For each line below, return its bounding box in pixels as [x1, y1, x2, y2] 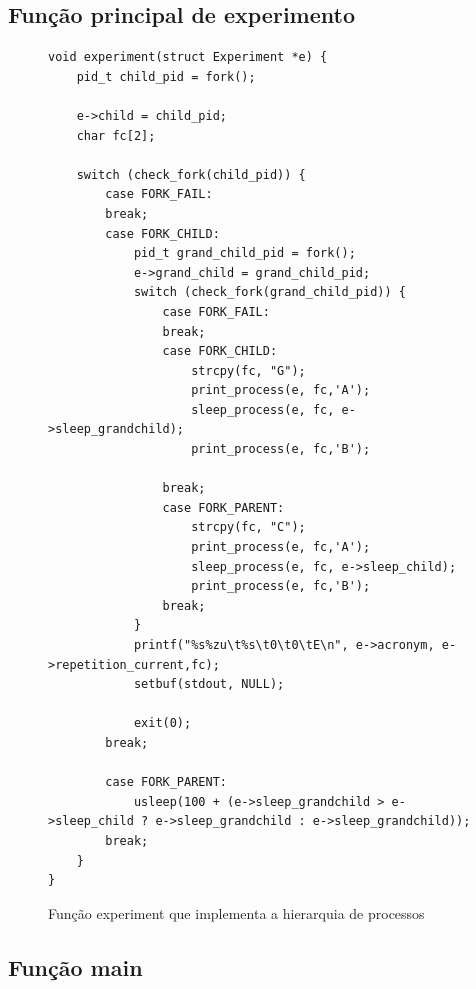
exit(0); [133, 716, 192, 731]
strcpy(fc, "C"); [191, 520, 306, 535]
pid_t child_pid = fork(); [76, 69, 256, 84]
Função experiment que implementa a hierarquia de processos [48, 902, 425, 923]
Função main [8, 951, 143, 982]
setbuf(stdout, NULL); [133, 677, 285, 692]
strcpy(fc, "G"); [191, 363, 306, 378]
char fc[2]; [76, 128, 156, 143]
